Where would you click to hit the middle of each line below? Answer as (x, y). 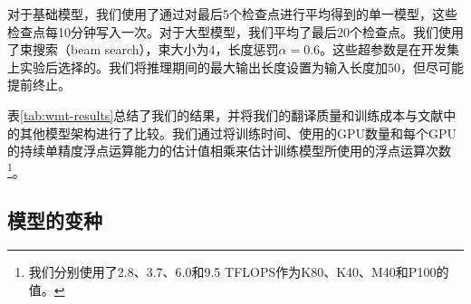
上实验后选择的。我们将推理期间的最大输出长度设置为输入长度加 (197, 66)
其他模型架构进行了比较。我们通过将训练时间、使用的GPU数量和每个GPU (238, 133)
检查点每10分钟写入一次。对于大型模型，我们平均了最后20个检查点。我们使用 (235, 31)
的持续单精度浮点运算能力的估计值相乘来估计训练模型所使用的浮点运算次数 (229, 151)
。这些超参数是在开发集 (390, 49)
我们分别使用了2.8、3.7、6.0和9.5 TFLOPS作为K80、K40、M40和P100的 (239, 272)
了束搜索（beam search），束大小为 (108, 49)
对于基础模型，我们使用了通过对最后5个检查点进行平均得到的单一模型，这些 (232, 14)
